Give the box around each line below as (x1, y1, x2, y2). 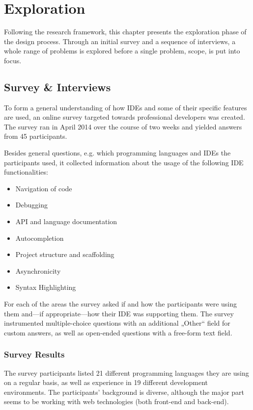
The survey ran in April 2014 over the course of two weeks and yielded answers (4, 121, 242, 131)
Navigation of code (15, 183, 72, 193)
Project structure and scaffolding (15, 249, 114, 259)
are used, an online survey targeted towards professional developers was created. (4, 112, 245, 122)
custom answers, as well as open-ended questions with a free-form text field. (4, 327, 232, 337)
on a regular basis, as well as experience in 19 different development (4, 377, 208, 387)
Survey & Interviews (4, 79, 111, 94)
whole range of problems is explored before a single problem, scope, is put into (4, 46, 240, 56)
